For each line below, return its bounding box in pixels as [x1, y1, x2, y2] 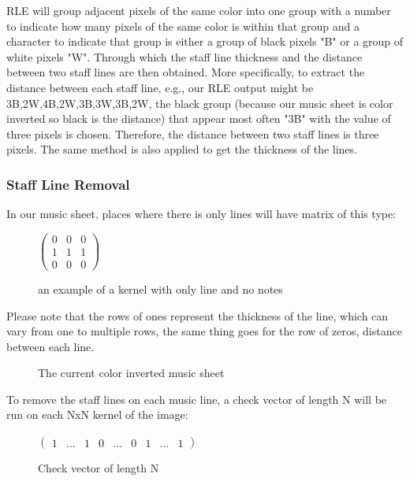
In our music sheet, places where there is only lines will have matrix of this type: [6, 205, 397, 222]
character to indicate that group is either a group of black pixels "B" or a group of [6, 33, 404, 50]
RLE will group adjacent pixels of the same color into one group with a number [6, 2, 391, 18]
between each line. [6, 338, 95, 354]
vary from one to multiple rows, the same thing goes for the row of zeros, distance [6, 323, 402, 339]
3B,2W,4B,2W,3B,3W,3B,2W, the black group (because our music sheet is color [6, 94, 393, 111]
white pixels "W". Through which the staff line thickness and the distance [6, 48, 363, 65]
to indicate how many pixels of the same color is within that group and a [6, 17, 360, 34]
